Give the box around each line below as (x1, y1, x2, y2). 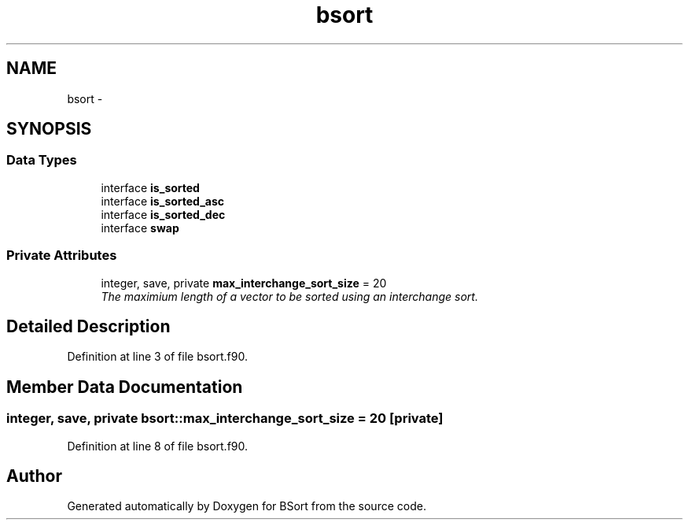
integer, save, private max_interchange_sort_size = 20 (101, 276, 387, 290)
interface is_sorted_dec (101, 207, 226, 221)
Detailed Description (6, 316, 171, 336)
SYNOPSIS (6, 119, 92, 139)
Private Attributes (6, 247, 117, 264)
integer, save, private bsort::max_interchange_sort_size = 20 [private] (6, 410, 444, 427)
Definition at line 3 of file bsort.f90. (67, 350, 248, 364)
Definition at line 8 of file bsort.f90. (67, 439, 249, 453)
